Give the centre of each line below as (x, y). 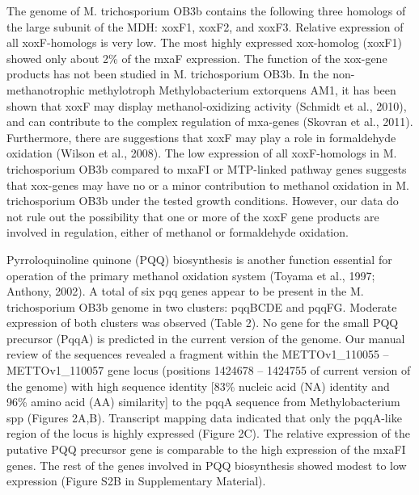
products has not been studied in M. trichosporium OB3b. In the (168, 74)
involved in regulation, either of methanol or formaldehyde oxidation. (178, 232)
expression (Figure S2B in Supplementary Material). (136, 481)
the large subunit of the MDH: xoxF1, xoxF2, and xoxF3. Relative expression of (205, 26)
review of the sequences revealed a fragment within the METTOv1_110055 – (198, 354)
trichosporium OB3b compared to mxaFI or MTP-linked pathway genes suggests (207, 168)
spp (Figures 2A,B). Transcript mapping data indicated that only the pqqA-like (204, 417)
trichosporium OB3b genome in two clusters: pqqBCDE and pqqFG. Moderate (202, 306)
